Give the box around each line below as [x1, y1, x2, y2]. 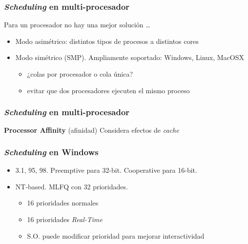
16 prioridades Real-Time [27, 214, 103, 224]
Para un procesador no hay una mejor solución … [4, 20, 150, 30]
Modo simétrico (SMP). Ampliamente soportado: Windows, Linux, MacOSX [15, 52, 244, 62]
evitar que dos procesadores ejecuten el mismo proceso [27, 85, 190, 95]
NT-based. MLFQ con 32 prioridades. [15, 181, 128, 191]
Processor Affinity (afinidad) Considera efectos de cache [4, 125, 179, 135]
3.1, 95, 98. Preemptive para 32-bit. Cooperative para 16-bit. [15, 165, 197, 175]
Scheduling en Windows [4, 145, 99, 158]
